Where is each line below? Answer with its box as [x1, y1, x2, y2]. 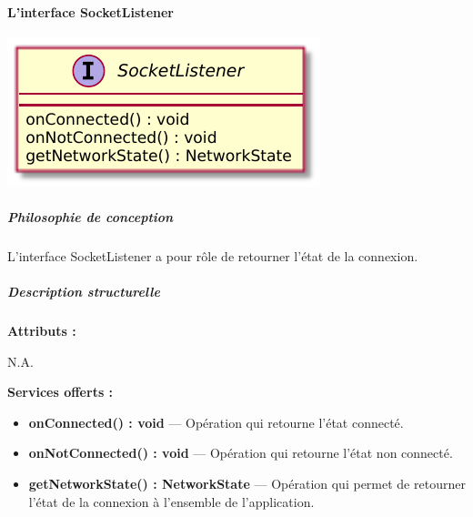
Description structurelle [7, 282, 160, 301]
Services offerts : [7, 382, 114, 401]
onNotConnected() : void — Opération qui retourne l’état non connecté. [28, 443, 453, 462]
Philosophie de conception [7, 207, 174, 226]
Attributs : [7, 321, 76, 340]
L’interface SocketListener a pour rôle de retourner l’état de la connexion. [7, 246, 418, 265]
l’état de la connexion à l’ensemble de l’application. [28, 492, 315, 511]
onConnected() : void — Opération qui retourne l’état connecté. [28, 412, 404, 431]
